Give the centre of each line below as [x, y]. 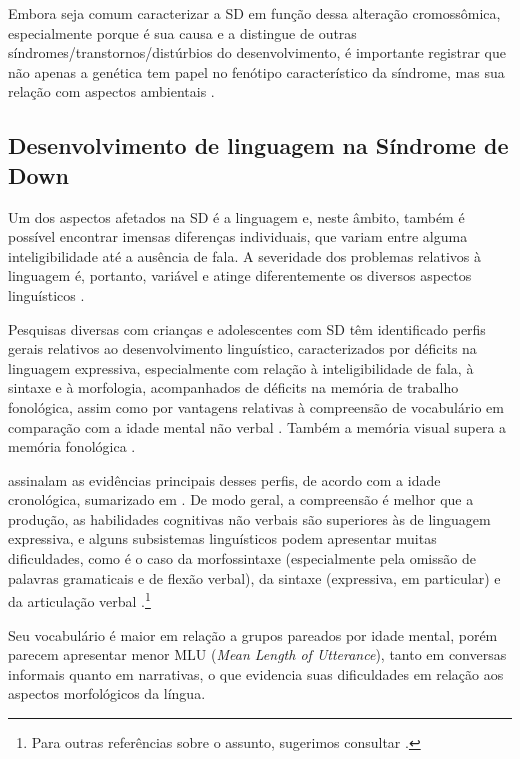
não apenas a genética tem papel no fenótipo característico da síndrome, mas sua [256, 71]
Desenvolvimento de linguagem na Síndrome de [258, 145]
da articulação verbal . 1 [79, 599]
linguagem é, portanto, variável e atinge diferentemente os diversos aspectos [240, 275]
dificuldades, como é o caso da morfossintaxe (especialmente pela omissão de [242, 558]
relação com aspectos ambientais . [111, 91]
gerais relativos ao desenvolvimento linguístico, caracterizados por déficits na [242, 348]
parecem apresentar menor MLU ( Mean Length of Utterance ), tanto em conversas [257, 654]
